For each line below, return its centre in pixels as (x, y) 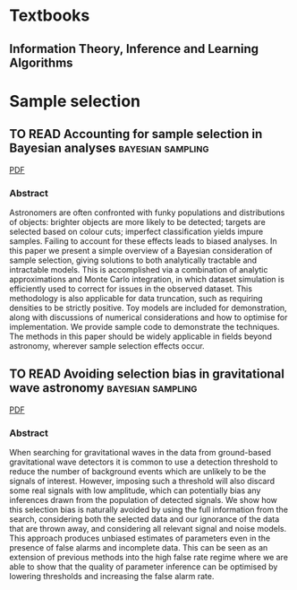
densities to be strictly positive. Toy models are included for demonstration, (148, 308)
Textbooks (50, 16)
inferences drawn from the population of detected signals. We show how (143, 499)
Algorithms (41, 62)
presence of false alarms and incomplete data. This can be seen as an (139, 547)
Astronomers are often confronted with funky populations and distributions (147, 213)
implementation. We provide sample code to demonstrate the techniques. (144, 326)
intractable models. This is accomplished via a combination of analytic (139, 269)
